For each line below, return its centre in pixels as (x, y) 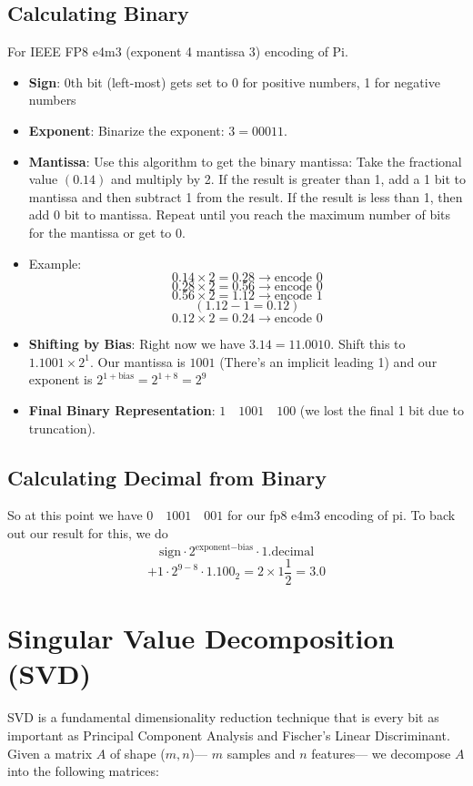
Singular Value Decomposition (201, 638)
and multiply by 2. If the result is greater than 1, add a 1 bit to (288, 179)
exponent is (60, 379)
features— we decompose (381, 753)
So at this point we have (75, 515)
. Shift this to (368, 344)
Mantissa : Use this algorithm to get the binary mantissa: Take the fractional (245, 161)
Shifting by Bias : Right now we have (137, 344)
